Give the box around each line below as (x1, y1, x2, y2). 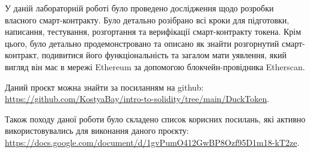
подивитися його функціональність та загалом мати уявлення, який (41, 49, 287, 61)
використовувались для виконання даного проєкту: (5, 124, 189, 137)
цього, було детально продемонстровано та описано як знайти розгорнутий (5, 37, 279, 49)
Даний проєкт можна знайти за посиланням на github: (5, 80, 204, 93)
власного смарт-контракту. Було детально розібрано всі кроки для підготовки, (5, 13, 290, 26)
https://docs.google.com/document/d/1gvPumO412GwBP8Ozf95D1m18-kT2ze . (5, 136, 300, 148)
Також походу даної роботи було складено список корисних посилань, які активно (5, 112, 306, 125)
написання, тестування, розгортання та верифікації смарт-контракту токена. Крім (5, 25, 301, 38)
